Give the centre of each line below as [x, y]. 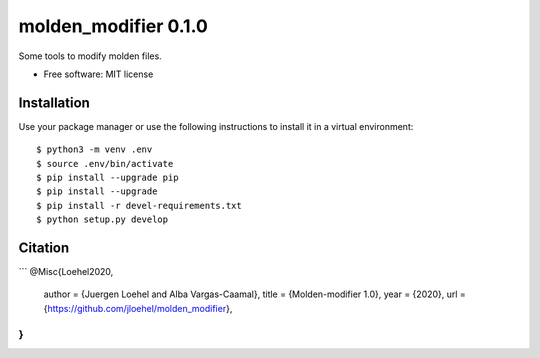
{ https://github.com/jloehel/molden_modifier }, [138, 308]
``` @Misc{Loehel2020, [66, 272]
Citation [44, 248]
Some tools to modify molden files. [90, 56]
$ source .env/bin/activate [105, 163]
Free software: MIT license [98, 74]
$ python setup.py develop [102, 219]
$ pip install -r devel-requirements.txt [139, 205]
